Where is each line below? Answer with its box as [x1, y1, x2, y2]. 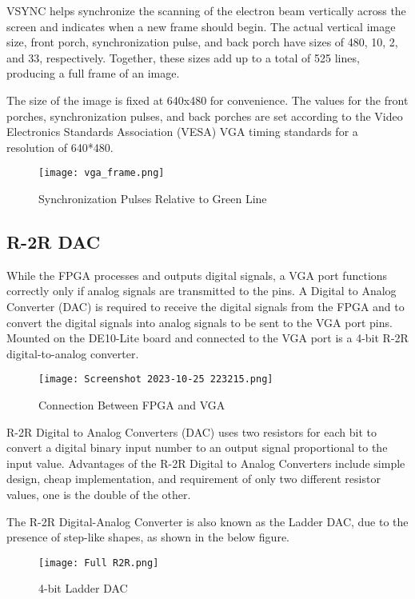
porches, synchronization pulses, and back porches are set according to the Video [6, 107, 403, 124]
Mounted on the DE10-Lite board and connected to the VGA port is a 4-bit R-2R [6, 329, 409, 346]
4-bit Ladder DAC [38, 580, 128, 597]
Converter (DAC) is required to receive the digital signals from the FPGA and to [6, 298, 405, 314]
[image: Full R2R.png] [38, 557, 159, 569]
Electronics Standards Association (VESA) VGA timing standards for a [6, 123, 358, 140]
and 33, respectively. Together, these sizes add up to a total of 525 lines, [6, 49, 360, 66]
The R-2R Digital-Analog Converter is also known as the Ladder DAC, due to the [6, 513, 409, 529]
